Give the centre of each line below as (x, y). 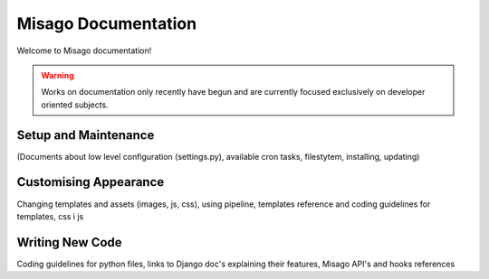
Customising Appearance (91, 182)
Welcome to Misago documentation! (84, 51)
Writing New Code (69, 242)
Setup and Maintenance (86, 135)
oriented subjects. (75, 105)
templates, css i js (50, 216)
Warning (58, 75)
